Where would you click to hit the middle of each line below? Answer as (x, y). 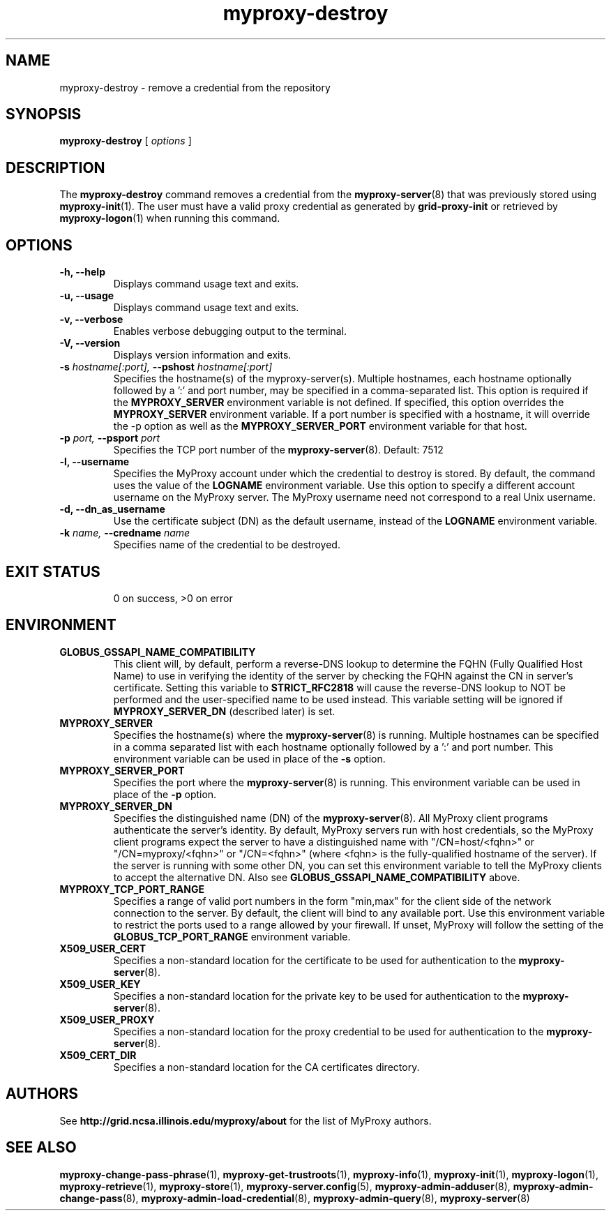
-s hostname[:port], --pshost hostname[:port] (166, 367)
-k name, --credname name (125, 533)
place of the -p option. (165, 794)
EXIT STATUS (53, 571)
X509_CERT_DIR (98, 1055)
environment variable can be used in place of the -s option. (249, 758)
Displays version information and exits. (202, 355)
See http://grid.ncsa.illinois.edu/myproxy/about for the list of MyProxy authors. (246, 1120)
